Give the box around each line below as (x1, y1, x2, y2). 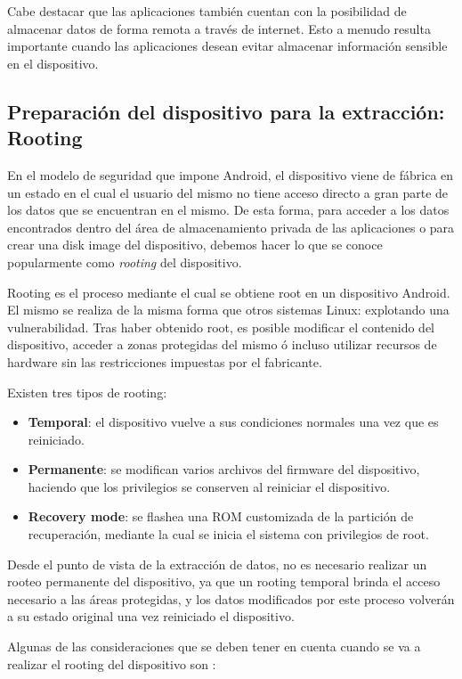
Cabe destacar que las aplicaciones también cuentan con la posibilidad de (7, 2, 407, 20)
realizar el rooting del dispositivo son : (7, 654, 216, 673)
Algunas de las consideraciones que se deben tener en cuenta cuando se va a (7, 637, 421, 656)
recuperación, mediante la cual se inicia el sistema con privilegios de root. (28, 525, 429, 544)
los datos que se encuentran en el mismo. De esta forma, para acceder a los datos (7, 200, 450, 219)
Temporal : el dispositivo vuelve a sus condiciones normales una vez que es (28, 413, 439, 431)
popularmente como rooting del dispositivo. (7, 252, 242, 271)
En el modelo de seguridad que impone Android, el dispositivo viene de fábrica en (7, 165, 454, 184)
